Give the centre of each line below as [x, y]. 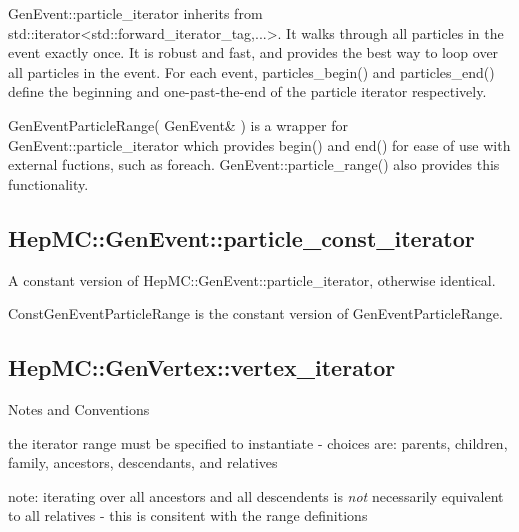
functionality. [48, 183]
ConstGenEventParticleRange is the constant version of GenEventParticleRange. [255, 313]
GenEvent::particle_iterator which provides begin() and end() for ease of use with [259, 144]
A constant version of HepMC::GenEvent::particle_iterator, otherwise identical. [252, 279]
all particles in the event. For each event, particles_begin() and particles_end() [251, 71]
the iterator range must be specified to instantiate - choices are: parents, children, [258, 442]
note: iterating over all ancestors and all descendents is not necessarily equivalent [256, 495]
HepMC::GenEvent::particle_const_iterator [241, 237]
